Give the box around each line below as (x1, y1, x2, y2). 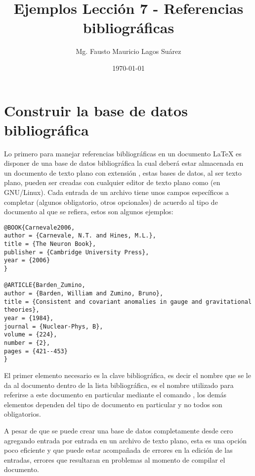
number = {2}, (4, 339, 50, 346)
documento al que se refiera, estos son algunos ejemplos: (4, 206, 173, 217)
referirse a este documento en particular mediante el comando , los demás (4, 389, 227, 400)
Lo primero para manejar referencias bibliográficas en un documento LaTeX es (4, 148, 242, 158)
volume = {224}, (4, 331, 57, 338)
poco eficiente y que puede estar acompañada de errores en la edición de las (4, 445, 233, 455)
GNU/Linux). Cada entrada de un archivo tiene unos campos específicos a (4, 187, 229, 197)
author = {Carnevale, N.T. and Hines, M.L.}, (4, 232, 156, 239)
